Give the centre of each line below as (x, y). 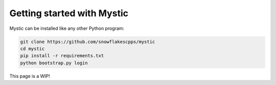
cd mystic (32, 49)
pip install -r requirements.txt (62, 56)
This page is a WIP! (30, 76)
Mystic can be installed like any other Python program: (67, 28)
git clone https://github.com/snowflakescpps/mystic (88, 41)
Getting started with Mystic (69, 13)
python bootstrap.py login (54, 63)
